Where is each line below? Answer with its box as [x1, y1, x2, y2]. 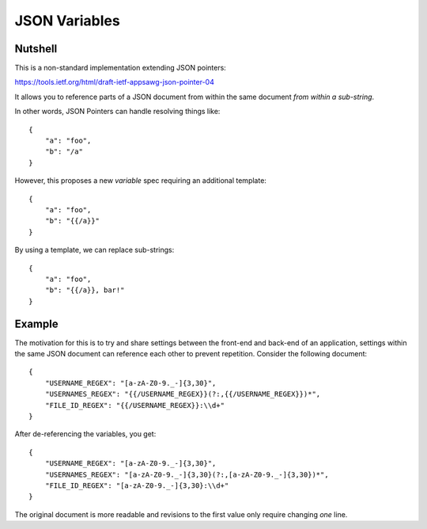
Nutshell [14, 42, 58, 55]
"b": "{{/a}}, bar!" [44, 286, 125, 295]
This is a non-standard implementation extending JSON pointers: [14, 63, 227, 73]
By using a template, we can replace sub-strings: [14, 245, 175, 255]
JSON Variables [14, 12, 120, 29]
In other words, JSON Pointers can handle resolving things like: [14, 107, 221, 116]
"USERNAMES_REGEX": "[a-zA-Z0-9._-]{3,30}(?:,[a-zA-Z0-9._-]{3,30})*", [44, 470, 329, 479]
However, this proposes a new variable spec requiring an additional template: [14, 176, 266, 185]
